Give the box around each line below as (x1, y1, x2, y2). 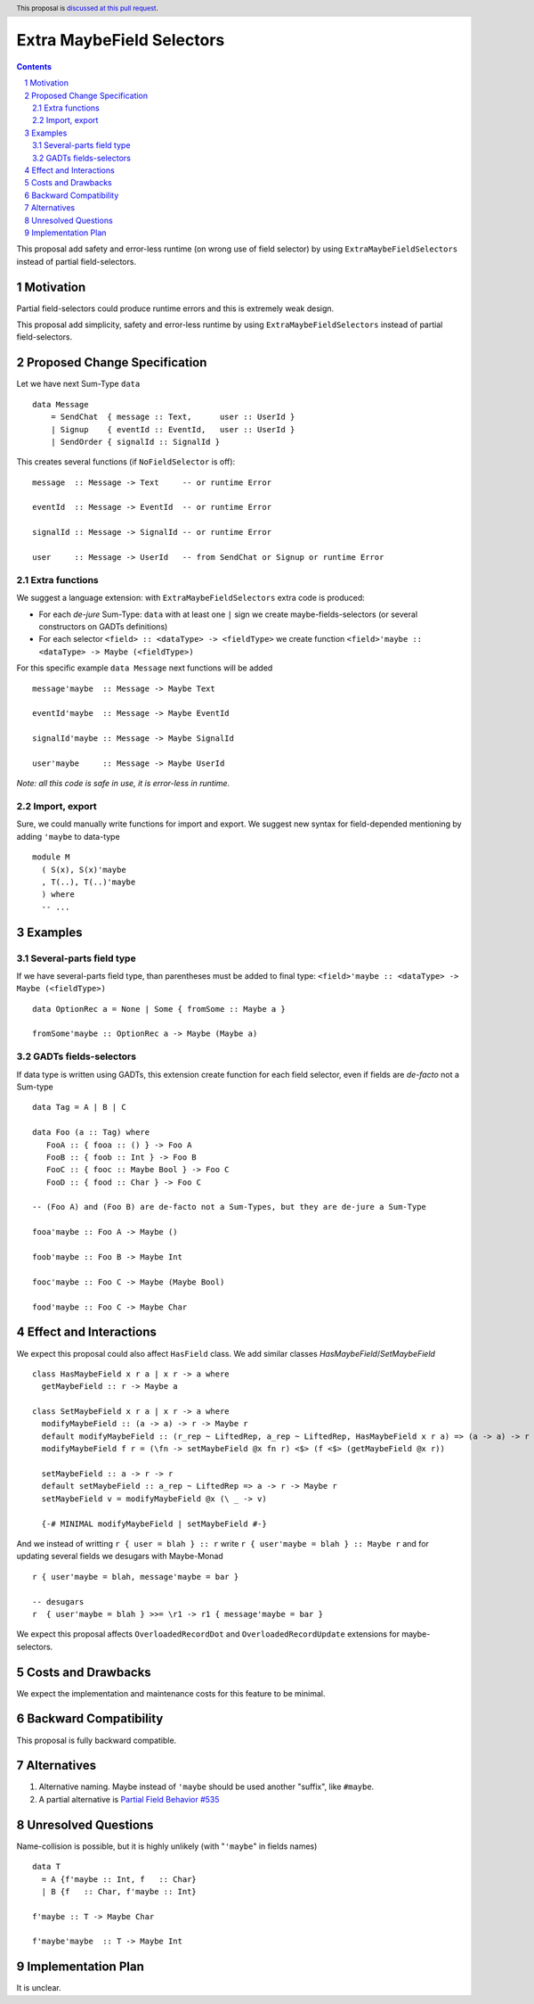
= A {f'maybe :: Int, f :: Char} (41, 1874, 198, 1885)
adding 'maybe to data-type (16, 831, 120, 842)
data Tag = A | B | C (32, 1102, 126, 1113)
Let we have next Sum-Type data (16, 379, 141, 390)
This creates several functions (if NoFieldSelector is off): (16, 456, 236, 467)
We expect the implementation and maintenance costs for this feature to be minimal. (16, 1688, 326, 1698)
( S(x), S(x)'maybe (41, 865, 126, 875)
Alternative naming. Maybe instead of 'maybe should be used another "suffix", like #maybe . (38, 1781, 375, 1792)
